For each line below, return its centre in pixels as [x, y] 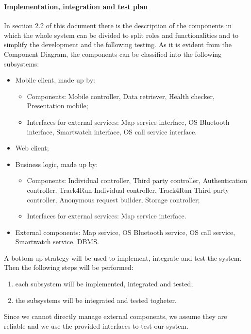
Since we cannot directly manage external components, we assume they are [116, 316]
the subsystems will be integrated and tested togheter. [96, 300]
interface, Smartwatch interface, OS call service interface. [112, 131]
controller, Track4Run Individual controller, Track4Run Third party [128, 190]
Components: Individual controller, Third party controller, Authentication [137, 180]
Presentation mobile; [58, 106]
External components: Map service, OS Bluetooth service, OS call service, [125, 232]
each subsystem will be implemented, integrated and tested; [104, 284]
